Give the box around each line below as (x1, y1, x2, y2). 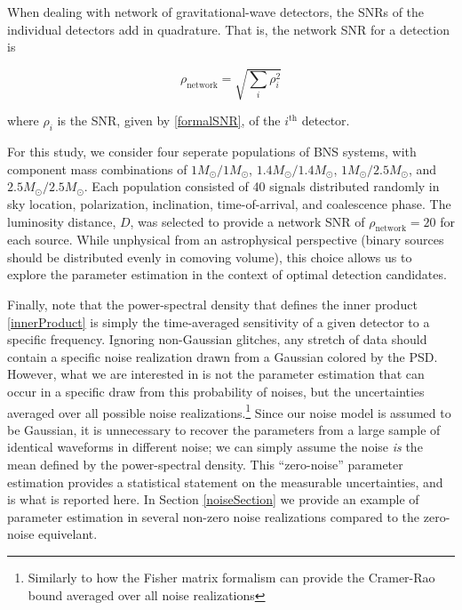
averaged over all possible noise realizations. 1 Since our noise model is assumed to (7, 400, 451, 421)
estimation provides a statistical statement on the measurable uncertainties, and (7, 472, 443, 491)
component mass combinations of (7, 159, 187, 178)
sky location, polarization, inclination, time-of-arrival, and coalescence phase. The (7, 194, 451, 213)
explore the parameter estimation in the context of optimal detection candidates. (7, 265, 447, 284)
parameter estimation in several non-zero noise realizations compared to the (7, 507, 420, 526)
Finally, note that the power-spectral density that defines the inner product (7, 295, 418, 314)
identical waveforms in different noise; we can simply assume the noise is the (7, 437, 423, 456)
